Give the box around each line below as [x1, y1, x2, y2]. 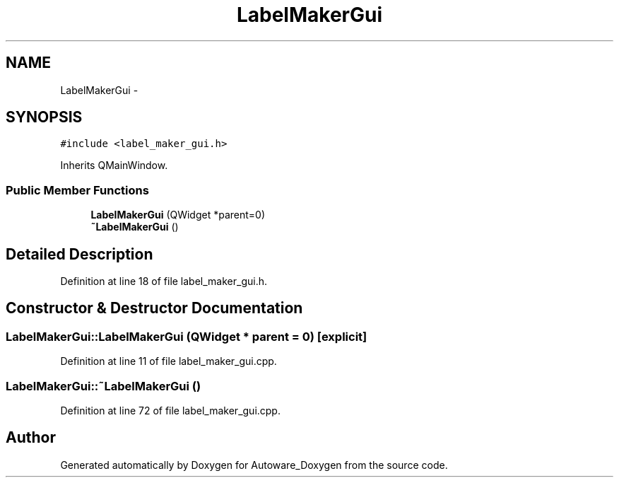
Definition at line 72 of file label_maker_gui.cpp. [60, 405, 281, 417]
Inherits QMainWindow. [60, 159, 168, 172]
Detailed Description [6, 245, 153, 263]
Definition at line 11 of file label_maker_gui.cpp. [60, 355, 277, 368]
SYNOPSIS [6, 108, 83, 127]
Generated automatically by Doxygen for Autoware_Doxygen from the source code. [60, 458, 448, 471]
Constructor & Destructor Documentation [6, 299, 303, 318]
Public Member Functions [6, 182, 149, 197]
